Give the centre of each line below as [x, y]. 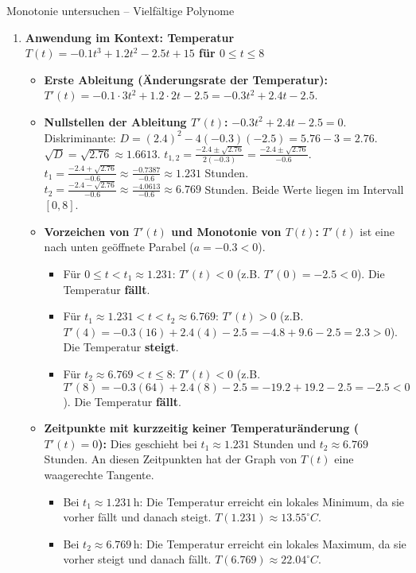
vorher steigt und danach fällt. [137, 559]
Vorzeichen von [87, 231]
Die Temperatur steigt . [121, 347]
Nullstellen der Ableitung [115, 121]
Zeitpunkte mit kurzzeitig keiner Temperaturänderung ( [201, 428]
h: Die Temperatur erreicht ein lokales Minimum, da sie [269, 501]
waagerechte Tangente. [99, 474]
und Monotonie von [226, 231]
